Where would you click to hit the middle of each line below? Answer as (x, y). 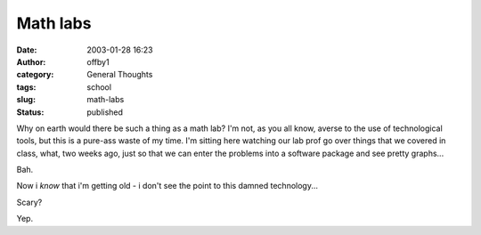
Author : (31, 61)
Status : (30, 112)
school (99, 87)
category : (35, 75)
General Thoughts (120, 75)
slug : (26, 100)
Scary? (29, 202)
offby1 (98, 61)
